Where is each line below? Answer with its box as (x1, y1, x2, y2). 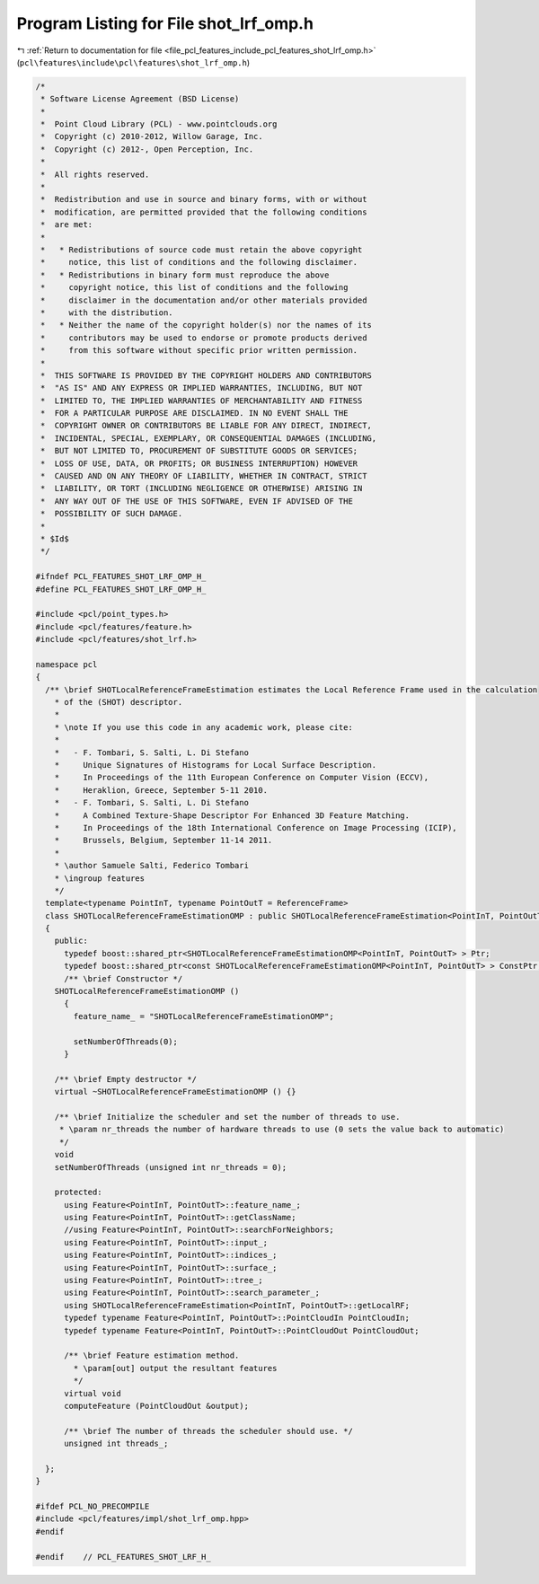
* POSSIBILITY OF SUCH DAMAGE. (40, 508, 183, 519)
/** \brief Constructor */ (64, 973, 183, 983)
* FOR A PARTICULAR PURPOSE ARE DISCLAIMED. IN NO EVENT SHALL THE (40, 409, 349, 418)
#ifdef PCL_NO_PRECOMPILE (35, 1501, 150, 1512)
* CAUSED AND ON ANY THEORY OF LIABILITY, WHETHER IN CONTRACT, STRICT (40, 471, 367, 481)
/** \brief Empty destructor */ (54, 1074, 198, 1084)
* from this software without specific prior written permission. (40, 346, 358, 356)
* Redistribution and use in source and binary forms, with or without (40, 194, 367, 205)
